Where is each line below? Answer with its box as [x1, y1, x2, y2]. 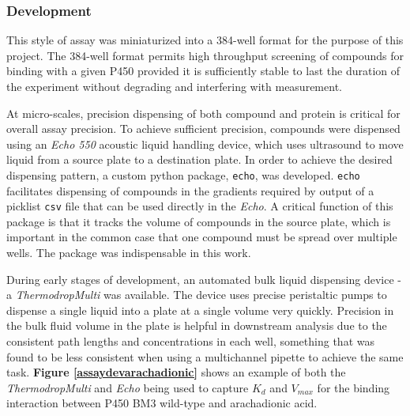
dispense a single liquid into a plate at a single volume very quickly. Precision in [6, 301, 394, 318]
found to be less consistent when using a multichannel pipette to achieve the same [6, 348, 404, 365]
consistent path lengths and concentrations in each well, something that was [6, 333, 374, 350]
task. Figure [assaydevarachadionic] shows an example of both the [6, 364, 346, 380]
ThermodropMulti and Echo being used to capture [6, 379, 249, 395]
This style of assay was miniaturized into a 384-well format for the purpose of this [6, 32, 404, 48]
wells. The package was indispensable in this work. [6, 244, 251, 261]
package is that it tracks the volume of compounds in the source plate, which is [6, 213, 391, 229]
